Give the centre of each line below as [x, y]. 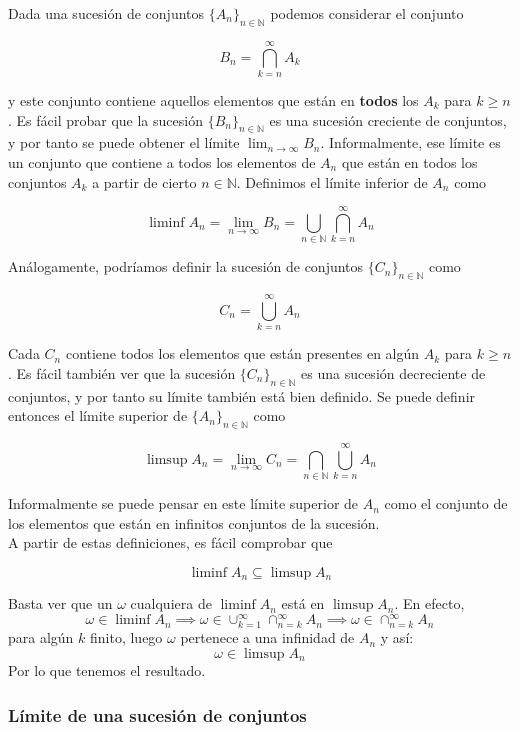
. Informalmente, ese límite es [410, 142]
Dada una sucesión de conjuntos [106, 13]
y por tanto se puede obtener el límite [124, 142]
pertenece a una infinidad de [267, 637]
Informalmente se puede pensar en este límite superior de [183, 503]
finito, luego [126, 637]
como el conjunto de [446, 503]
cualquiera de [171, 603]
